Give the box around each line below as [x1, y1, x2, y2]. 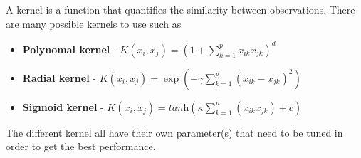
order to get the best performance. [6, 139, 156, 154]
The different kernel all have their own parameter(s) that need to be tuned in [6, 125, 343, 139]
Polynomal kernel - [22, 41, 117, 56]
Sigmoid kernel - [22, 99, 104, 114]
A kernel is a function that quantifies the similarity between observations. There [6, 2, 355, 16]
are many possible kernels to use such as [6, 16, 182, 31]
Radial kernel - [22, 70, 96, 85]
